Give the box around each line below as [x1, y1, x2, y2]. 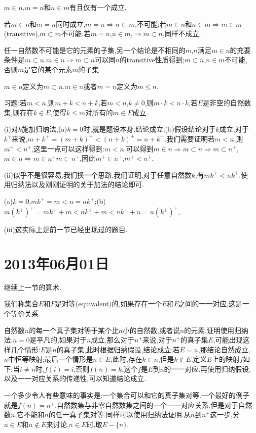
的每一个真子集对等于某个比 [29, 325, 119, 335]
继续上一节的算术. [4, 282, 61, 292]
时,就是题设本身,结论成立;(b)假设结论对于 [83, 124, 216, 134]
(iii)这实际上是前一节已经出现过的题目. [4, 224, 128, 234]
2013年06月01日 [4, 253, 109, 273]
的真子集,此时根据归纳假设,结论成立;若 [56, 344, 180, 354]
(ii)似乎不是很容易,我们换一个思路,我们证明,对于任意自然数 [4, 169, 192, 180]
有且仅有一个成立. [69, 2, 127, 12]
